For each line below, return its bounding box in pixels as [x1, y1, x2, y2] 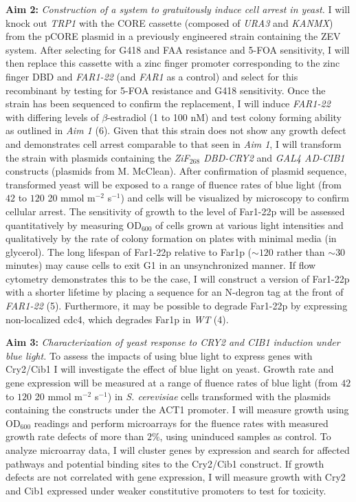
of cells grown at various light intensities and [155, 217, 344, 232]
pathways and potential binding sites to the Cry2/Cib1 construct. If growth [5, 456, 324, 470]
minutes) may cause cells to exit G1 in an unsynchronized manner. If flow [5, 258, 316, 272]
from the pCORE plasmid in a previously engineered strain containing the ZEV [5, 29, 341, 43]
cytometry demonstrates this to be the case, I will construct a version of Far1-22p [5, 271, 350, 285]
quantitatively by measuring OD [5, 217, 142, 232]
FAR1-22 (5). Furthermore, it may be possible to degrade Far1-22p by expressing [5, 298, 348, 313]
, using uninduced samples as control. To [159, 429, 331, 444]
